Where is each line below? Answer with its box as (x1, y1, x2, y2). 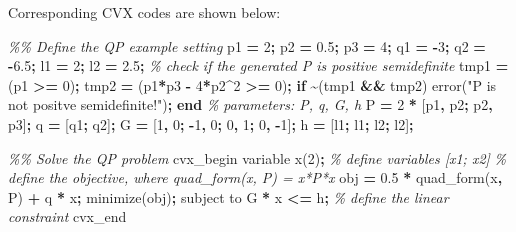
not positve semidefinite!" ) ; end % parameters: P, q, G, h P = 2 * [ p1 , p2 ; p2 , (8, 94, 493, 115)
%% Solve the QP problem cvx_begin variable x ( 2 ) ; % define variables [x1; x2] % (8, 147, 506, 168)
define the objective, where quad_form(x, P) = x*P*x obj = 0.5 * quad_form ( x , (8, 167, 503, 188)
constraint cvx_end (8, 206, 127, 227)
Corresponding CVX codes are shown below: (8, 2, 281, 22)
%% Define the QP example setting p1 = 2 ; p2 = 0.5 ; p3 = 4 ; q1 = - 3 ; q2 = (8, 35, 486, 56)
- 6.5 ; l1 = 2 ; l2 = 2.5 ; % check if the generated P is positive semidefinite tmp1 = (8, 55, 509, 76)
